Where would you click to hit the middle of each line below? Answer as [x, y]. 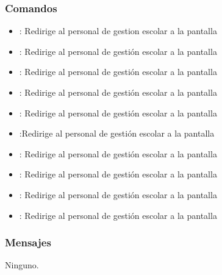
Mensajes [28, 242]
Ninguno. [22, 265]
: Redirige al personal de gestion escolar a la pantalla [118, 31]
